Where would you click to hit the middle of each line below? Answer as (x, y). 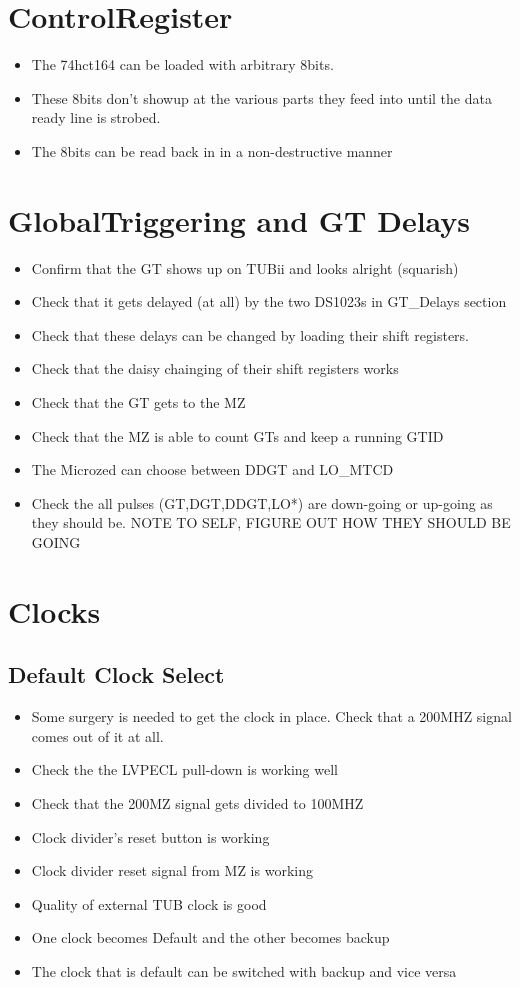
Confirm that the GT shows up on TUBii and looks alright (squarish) (245, 267)
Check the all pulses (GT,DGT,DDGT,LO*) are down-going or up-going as (262, 502)
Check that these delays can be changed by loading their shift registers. (250, 334)
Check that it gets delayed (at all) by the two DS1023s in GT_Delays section (269, 301)
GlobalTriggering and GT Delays (239, 219)
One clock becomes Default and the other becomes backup (210, 937)
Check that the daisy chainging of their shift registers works (215, 368)
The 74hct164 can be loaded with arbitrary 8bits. (182, 64)
